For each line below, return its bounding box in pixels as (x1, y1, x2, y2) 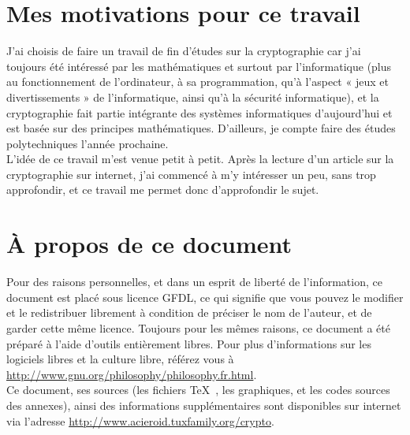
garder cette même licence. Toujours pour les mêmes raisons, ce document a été (6, 319, 390, 336)
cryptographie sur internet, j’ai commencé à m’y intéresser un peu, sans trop (6, 165, 376, 182)
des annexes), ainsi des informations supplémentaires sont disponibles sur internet (6, 396, 401, 413)
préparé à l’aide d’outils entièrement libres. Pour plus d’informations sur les (6, 335, 371, 351)
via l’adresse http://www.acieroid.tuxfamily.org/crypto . (6, 412, 274, 429)
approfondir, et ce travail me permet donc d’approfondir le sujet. (6, 181, 319, 198)
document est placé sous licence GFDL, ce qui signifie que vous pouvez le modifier (6, 288, 404, 305)
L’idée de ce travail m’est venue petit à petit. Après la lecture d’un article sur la (6, 151, 394, 167)
